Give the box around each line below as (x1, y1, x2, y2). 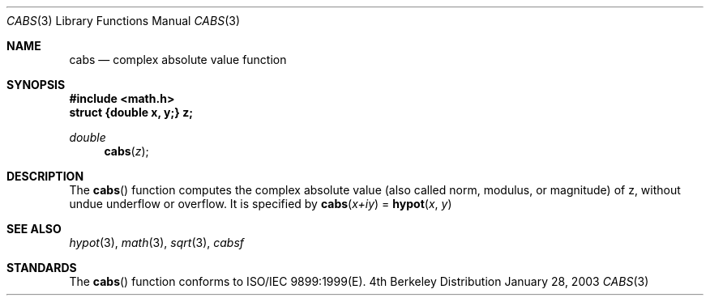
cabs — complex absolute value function (69, 53, 287, 66)
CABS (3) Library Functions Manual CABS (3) (6, 14, 240, 28)
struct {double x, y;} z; (69, 105, 193, 119)
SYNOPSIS (6, 78, 66, 91)
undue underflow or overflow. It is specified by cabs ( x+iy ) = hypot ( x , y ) (69, 197, 452, 211)
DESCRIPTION (6, 169, 84, 183)
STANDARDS (6, 261, 77, 274)
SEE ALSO (6, 222, 62, 236)
